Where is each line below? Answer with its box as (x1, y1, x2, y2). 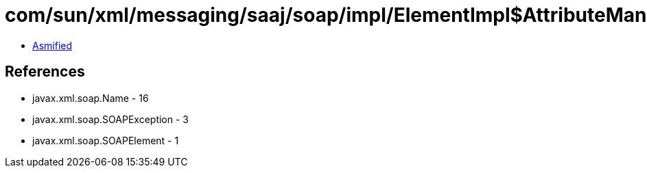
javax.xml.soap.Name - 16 (32, 92, 149, 104)
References (5, 63, 85, 81)
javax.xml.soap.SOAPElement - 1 (32, 134, 179, 146)
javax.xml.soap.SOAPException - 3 (32, 113, 189, 125)
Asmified (32, 39, 73, 51)
